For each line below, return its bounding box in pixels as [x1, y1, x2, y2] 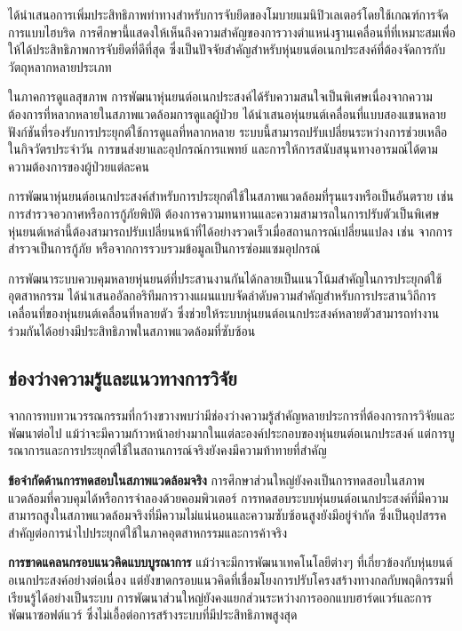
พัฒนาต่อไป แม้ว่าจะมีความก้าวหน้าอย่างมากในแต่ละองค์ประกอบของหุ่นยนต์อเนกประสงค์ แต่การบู [8, 423, 455, 442]
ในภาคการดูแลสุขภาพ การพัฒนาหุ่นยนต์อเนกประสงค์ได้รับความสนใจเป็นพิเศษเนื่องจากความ [8, 87, 433, 106]
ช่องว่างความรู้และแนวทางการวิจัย [8, 364, 237, 392]
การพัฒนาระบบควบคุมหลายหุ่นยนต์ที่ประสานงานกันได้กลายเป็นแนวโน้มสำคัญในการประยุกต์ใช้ [8, 268, 442, 287]
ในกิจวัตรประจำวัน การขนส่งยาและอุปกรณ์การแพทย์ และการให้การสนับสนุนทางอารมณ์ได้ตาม [8, 140, 438, 158]
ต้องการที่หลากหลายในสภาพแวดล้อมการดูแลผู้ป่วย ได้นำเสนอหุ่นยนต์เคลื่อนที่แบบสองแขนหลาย [8, 104, 447, 123]
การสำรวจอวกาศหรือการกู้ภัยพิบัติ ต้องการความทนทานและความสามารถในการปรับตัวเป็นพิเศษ [8, 204, 440, 222]
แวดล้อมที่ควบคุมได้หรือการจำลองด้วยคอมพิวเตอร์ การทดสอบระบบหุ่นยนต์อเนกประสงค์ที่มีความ [8, 488, 449, 507]
